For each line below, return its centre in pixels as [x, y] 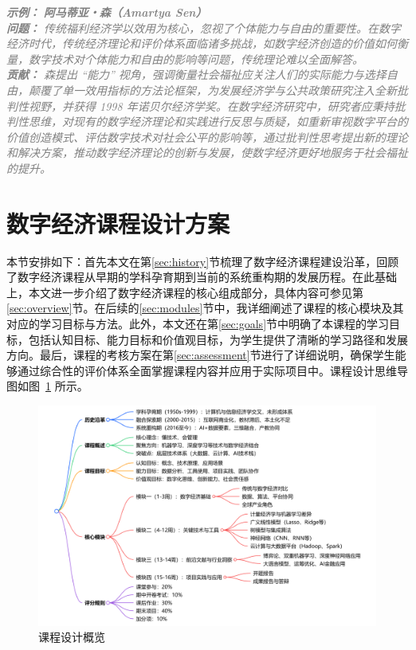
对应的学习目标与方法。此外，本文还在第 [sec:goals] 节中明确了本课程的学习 [198, 324]
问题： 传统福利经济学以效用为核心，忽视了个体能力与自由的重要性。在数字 [204, 27]
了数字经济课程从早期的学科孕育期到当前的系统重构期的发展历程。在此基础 [202, 277]
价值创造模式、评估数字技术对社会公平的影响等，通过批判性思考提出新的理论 [207, 137]
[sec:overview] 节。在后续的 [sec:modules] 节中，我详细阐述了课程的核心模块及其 [205, 308]
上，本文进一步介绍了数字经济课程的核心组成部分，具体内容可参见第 [185, 292]
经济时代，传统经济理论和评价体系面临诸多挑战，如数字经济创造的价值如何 [202, 43]
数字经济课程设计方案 [118, 223]
